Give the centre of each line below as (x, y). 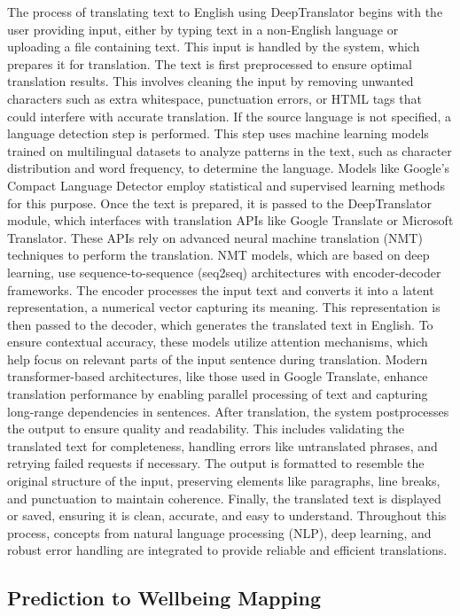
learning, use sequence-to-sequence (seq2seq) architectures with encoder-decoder (224, 272)
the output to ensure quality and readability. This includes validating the (206, 429)
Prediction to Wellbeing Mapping (164, 598)
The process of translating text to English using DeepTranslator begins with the (225, 12)
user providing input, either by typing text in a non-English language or (203, 29)
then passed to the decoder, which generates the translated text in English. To (220, 324)
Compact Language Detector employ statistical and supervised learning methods (226, 185)
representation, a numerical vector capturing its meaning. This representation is (224, 307)
